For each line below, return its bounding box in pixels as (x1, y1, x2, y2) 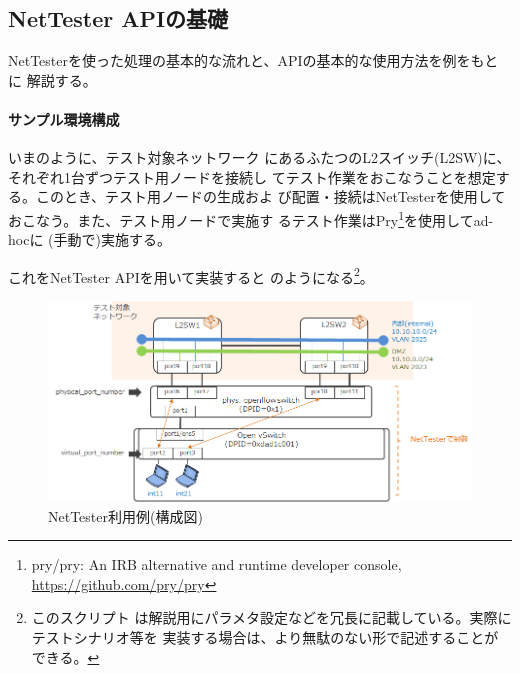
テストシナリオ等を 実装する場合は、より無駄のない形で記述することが (31, 627, 499, 648)
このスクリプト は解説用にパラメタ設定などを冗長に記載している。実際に (31, 607, 512, 628)
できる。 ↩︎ (31, 646, 100, 667)
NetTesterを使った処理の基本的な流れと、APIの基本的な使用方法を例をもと (8, 50, 499, 71)
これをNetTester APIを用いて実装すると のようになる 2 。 (8, 263, 374, 287)
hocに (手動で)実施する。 (8, 229, 171, 250)
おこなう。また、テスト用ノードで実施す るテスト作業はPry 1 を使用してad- (8, 206, 494, 230)
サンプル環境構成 (8, 108, 120, 129)
